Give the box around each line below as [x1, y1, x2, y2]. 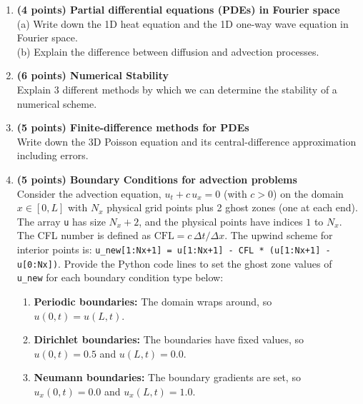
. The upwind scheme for [224, 228, 333, 243]
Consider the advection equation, [16, 186, 161, 201]
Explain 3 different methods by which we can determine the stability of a [16, 81, 337, 96]
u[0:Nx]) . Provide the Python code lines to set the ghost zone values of [16, 256, 332, 271]
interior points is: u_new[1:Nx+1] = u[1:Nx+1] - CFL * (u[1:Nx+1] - [16, 241, 331, 256]
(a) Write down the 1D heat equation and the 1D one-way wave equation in [16, 16, 349, 31]
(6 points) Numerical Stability [16, 68, 169, 83]
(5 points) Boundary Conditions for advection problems [16, 171, 297, 186]
